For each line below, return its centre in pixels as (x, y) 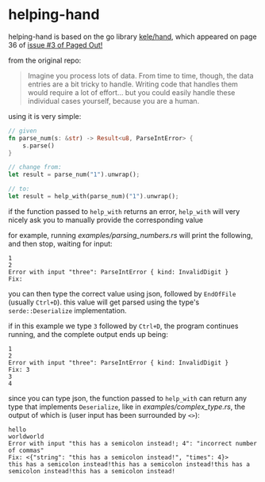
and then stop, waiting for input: (60, 243)
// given (23, 131)
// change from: (35, 167)
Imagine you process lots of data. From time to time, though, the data (140, 75)
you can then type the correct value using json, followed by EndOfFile (122, 293)
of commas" (26, 450)
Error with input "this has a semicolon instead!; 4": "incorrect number (133, 443)
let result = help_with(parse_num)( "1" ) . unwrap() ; (94, 197)
